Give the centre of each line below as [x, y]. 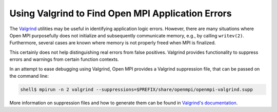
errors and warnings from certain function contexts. [64, 59]
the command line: [29, 76]
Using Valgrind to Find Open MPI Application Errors [121, 13]
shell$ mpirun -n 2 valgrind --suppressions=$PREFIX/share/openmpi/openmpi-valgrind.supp [137, 89]
